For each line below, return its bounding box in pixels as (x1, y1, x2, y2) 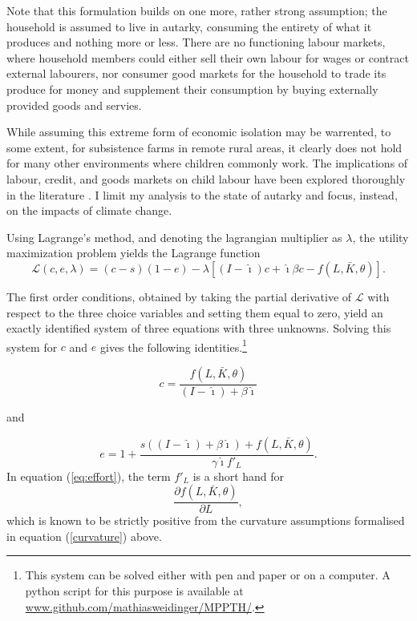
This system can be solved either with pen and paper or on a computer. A (25, 567, 391, 583)
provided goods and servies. (6, 96, 142, 113)
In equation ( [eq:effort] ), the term (6, 467, 171, 484)
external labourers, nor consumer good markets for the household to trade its (6, 65, 387, 82)
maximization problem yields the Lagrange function (6, 244, 261, 261)
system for (6, 338, 58, 355)
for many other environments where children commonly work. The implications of (6, 155, 408, 171)
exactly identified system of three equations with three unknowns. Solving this (6, 320, 391, 337)
